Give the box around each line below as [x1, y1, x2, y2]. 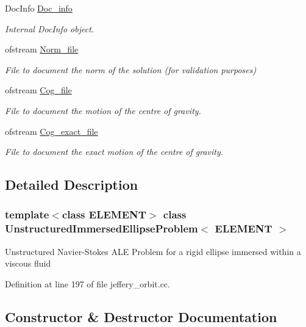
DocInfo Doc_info [5, 2, 73, 14]
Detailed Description [5, 175, 138, 194]
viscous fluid [5, 257, 51, 270]
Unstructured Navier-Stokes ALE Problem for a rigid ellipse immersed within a [5, 245, 301, 257]
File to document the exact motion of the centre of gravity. [5, 145, 224, 158]
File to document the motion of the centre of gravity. [5, 104, 201, 117]
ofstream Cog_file [5, 84, 72, 96]
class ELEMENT [62, 207, 146, 222]
